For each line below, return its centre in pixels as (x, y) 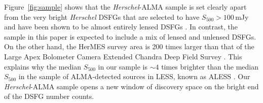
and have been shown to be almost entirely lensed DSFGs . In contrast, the (121, 27)
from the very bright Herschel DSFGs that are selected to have (102, 16)
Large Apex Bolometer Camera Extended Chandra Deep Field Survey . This (123, 56)
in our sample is (123, 66)
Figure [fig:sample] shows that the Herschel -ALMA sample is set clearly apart (125, 7)
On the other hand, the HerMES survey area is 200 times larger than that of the (129, 46)
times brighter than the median (210, 66)
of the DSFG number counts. (49, 96)
